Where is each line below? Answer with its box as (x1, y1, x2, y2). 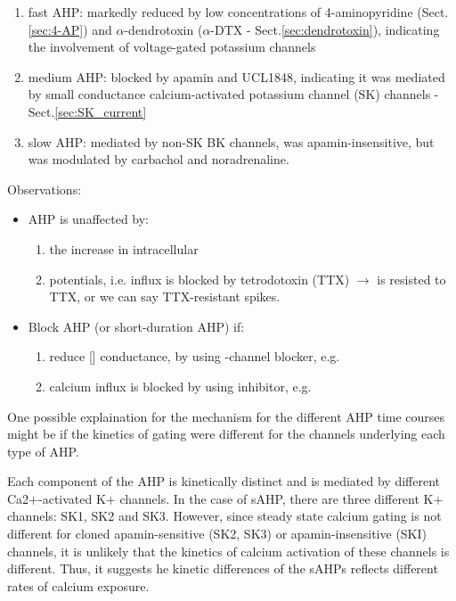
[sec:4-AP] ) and (28, 20, 112, 38)
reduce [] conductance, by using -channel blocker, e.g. (49, 347, 340, 366)
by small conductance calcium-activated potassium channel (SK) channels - (28, 85, 439, 103)
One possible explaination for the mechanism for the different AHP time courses (7, 407, 445, 425)
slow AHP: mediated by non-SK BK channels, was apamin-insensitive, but (28, 132, 435, 151)
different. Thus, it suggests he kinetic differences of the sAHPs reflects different (7, 559, 438, 578)
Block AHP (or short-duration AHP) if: (28, 317, 245, 335)
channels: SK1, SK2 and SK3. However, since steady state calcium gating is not (7, 506, 442, 525)
